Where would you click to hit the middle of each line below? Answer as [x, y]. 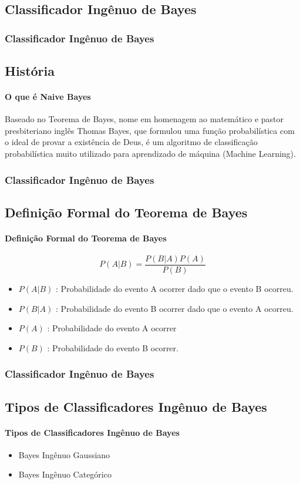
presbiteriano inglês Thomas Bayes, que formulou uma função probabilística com [150, 130]
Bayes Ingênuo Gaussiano [64, 454]
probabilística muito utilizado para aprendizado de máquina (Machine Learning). [150, 153]
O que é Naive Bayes [48, 96]
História [30, 71]
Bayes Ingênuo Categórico [65, 474]
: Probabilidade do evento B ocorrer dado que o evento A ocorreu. [174, 308]
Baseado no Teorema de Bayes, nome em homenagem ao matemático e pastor [144, 119]
